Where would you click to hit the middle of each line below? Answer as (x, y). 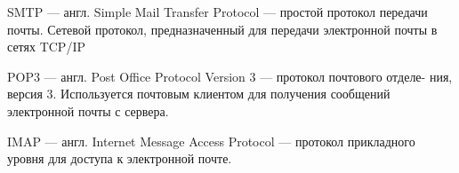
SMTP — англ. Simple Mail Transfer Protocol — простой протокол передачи (217, 12)
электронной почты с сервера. (88, 110)
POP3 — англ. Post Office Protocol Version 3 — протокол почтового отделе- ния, (230, 76)
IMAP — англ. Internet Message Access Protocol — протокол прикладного (211, 141)
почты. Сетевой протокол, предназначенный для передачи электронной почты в (222, 29)
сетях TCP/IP (46, 47)
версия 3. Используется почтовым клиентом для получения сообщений (199, 94)
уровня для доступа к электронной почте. (120, 158)
